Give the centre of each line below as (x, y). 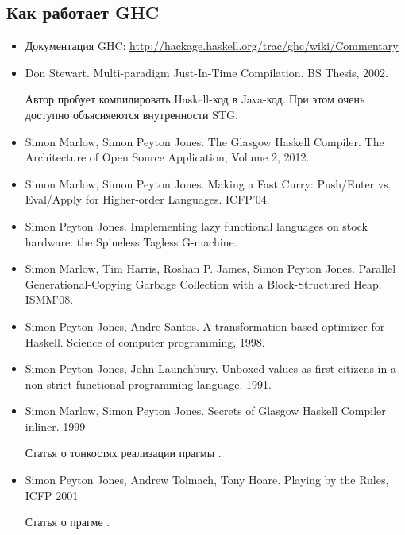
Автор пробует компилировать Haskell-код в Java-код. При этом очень (195, 99)
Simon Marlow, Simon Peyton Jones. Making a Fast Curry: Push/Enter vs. (208, 183)
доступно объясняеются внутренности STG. (131, 114)
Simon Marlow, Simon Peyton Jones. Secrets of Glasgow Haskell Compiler (205, 411)
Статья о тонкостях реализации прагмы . (123, 453)
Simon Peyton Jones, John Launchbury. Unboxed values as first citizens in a (210, 368)
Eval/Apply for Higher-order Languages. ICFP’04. (147, 199)
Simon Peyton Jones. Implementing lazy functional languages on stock (196, 225)
